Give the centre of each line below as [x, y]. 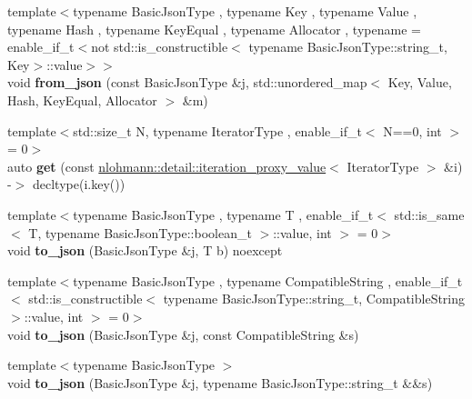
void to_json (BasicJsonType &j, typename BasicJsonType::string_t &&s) [220, 382]
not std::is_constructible [160, 47]
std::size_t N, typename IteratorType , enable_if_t [217, 130]
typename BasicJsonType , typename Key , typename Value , [245, 11]
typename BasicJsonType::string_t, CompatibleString [314, 299]
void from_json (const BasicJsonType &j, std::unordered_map [187, 82]
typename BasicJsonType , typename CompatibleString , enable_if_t [268, 280]
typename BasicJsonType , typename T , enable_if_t [223, 214]
